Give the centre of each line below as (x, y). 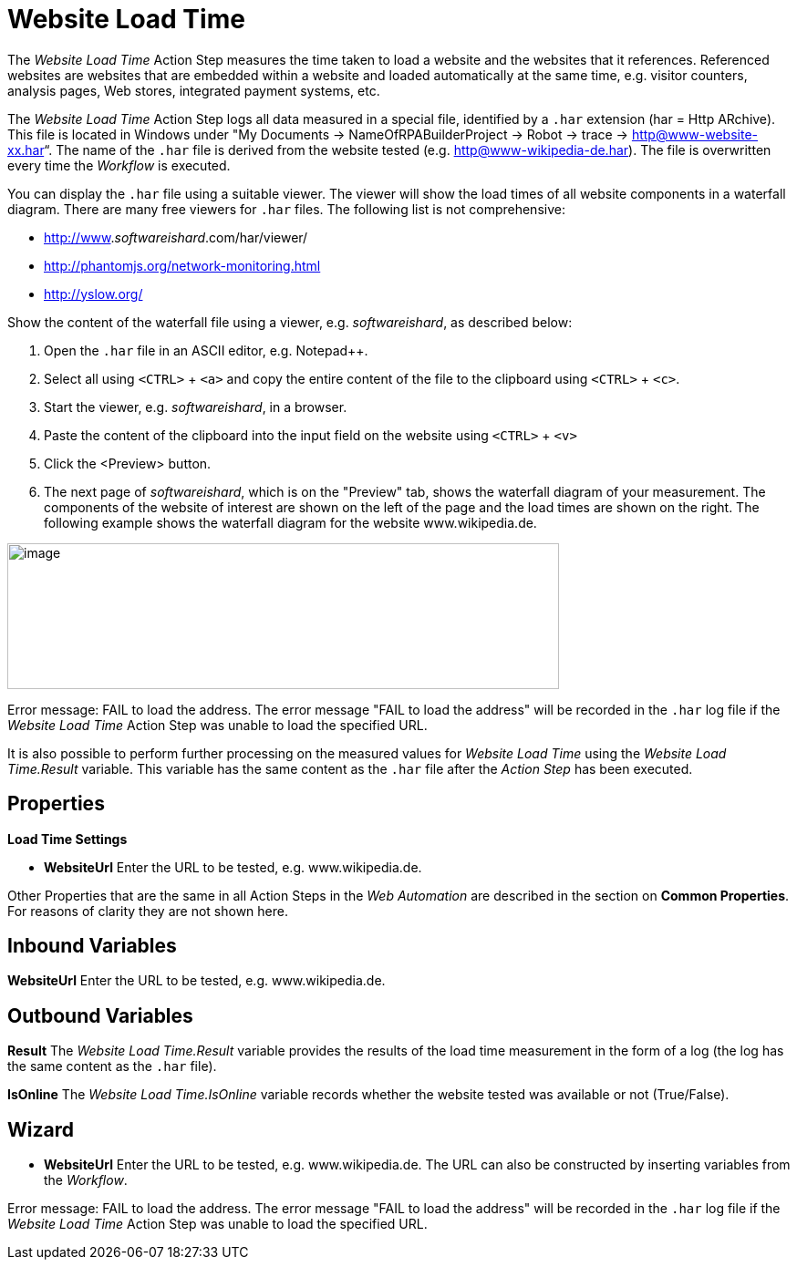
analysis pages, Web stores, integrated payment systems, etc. (194, 90)
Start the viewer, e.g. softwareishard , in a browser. (196, 407)
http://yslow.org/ (93, 294)
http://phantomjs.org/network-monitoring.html (182, 265)
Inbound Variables (92, 946)
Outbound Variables (100, 1015)
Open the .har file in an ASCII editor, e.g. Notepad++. (206, 350)
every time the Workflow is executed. (119, 165)
